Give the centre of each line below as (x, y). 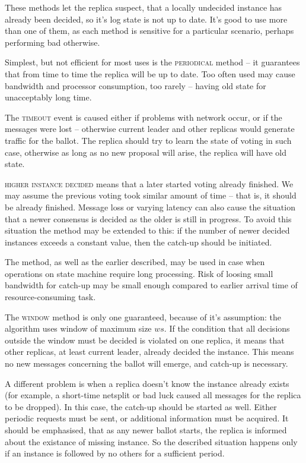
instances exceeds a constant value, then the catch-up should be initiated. (138, 242)
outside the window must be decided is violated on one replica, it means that (145, 340)
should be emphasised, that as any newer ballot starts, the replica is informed (146, 430)
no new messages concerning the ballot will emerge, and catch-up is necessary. (146, 363)
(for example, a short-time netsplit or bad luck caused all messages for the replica (153, 395)
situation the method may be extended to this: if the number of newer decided (147, 230)
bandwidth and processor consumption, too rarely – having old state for (136, 85)
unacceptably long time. (48, 97)
